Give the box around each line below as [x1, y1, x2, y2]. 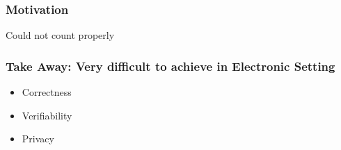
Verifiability [22, 108, 72, 122]
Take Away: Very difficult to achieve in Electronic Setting [6, 57, 335, 74]
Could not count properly [6, 28, 115, 42]
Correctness [22, 85, 72, 99]
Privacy [22, 131, 54, 146]
